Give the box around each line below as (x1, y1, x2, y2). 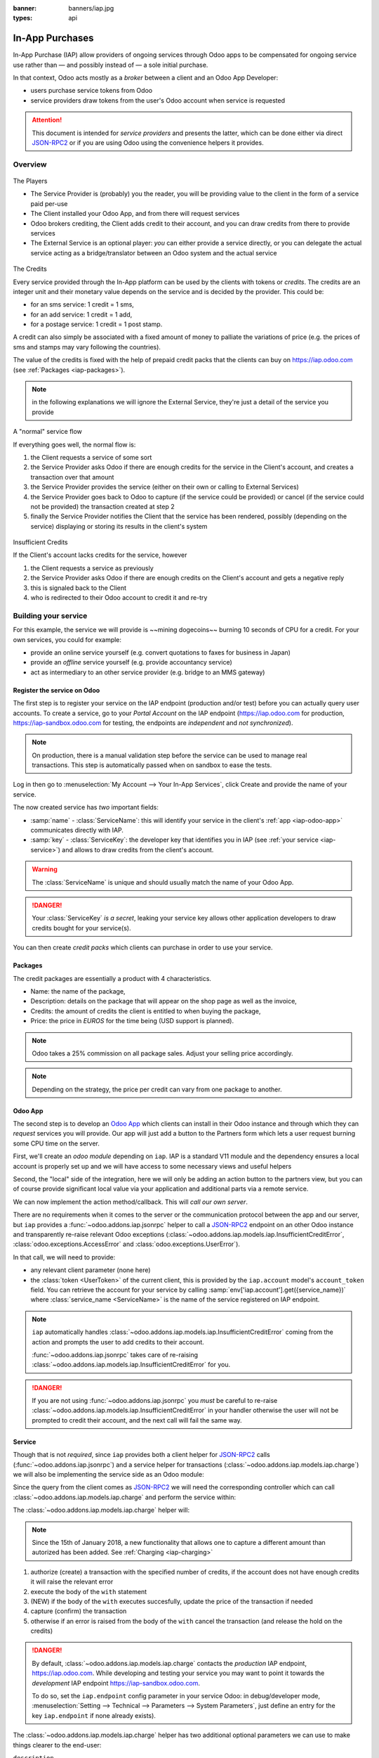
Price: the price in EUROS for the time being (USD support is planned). (30, 1017, 234, 1025)
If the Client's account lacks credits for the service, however (13, 551, 187, 559)
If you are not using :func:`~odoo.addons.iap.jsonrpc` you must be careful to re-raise (32, 1397, 278, 1405)
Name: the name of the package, (30, 987, 126, 995)
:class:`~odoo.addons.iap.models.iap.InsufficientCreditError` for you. (32, 1361, 231, 1369)
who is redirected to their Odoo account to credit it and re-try (30, 594, 208, 602)
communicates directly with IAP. (30, 826, 124, 835)
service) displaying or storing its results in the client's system (30, 522, 208, 530)
